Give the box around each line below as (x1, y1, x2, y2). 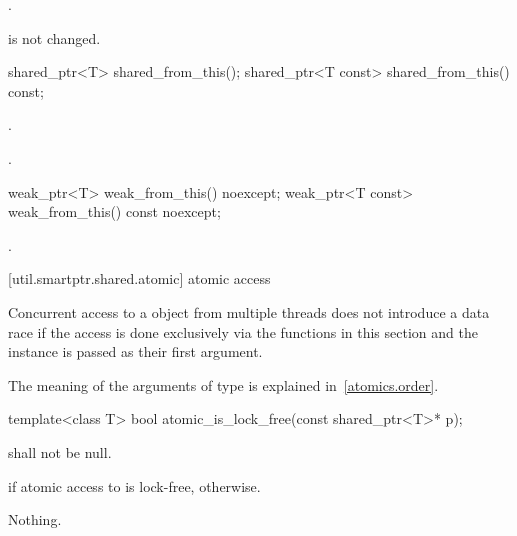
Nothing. (8, 509, 62, 530)
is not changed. (8, 27, 101, 48)
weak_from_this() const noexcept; (8, 201, 221, 222)
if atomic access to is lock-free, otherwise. (8, 475, 261, 496)
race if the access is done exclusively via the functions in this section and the (8, 321, 478, 342)
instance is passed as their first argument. (8, 341, 263, 362)
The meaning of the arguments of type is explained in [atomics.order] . (8, 374, 439, 395)
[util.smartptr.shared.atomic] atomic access (8, 268, 271, 289)
